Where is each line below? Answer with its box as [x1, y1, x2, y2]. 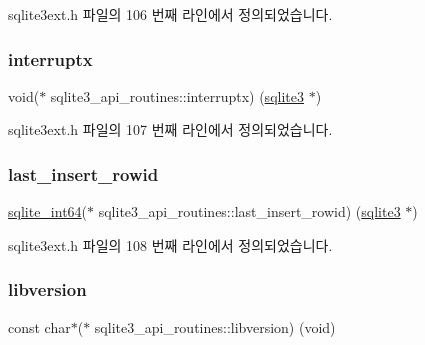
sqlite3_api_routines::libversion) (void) [94, 316, 336, 337]
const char [8, 316, 71, 337]
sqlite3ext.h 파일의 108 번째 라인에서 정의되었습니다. [8, 234, 333, 255]
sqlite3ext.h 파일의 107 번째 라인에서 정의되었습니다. [8, 119, 333, 140]
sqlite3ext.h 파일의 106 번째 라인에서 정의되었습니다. [8, 4, 333, 24]
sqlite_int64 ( [8, 201, 88, 222]
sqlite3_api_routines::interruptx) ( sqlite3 [50, 85, 304, 106]
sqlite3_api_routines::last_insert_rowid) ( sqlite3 [98, 201, 401, 222]
